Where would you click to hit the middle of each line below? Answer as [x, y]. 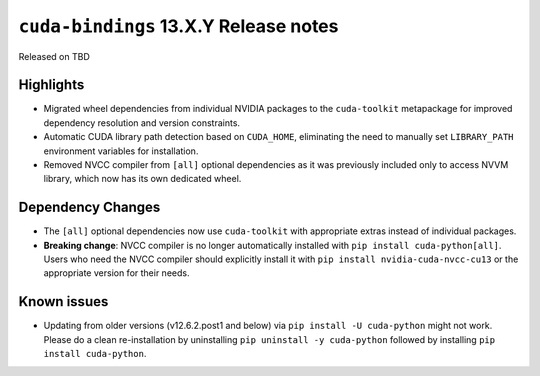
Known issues [63, 301]
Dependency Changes [89, 207]
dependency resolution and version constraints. [141, 122]
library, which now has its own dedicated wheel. [142, 179]
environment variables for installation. [121, 151]
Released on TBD [54, 56]
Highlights [51, 85]
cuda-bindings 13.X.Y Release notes [178, 26]
